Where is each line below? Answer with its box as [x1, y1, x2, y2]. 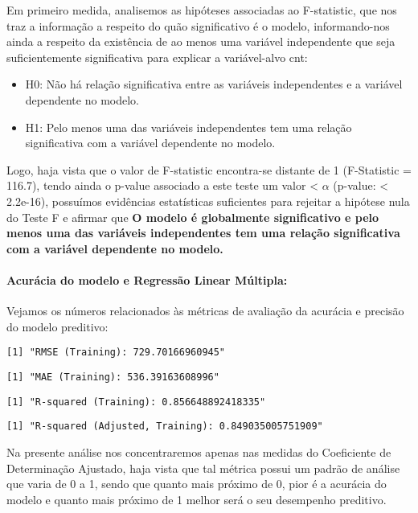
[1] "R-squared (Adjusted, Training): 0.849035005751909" [6, 421, 323, 433]
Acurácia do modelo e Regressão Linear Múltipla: [6, 271, 288, 288]
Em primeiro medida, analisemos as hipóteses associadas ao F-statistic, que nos [6, 2, 397, 18]
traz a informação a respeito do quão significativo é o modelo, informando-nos [6, 17, 390, 34]
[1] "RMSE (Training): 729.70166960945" [6, 347, 226, 359]
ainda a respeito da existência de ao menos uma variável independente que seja [6, 33, 395, 50]
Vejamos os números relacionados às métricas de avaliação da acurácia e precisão [6, 302, 404, 319]
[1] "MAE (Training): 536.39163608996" [6, 371, 219, 383]
